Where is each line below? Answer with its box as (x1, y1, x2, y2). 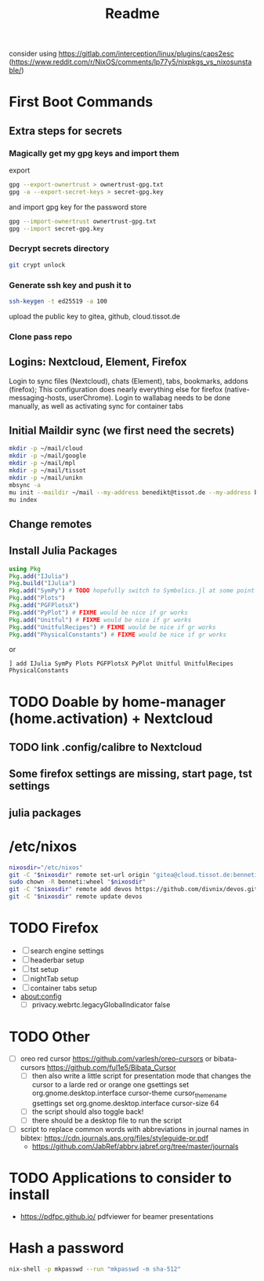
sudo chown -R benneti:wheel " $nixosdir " (9, 878, 146, 886)
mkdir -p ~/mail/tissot (9, 467, 87, 475)
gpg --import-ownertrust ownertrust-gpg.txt (9, 217, 157, 225)
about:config (20, 992, 62, 1001)
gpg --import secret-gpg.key (9, 224, 104, 232)
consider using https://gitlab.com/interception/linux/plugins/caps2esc (9, 49, 234, 59)
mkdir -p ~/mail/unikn (9, 474, 83, 482)
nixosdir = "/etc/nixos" (9, 864, 83, 872)
